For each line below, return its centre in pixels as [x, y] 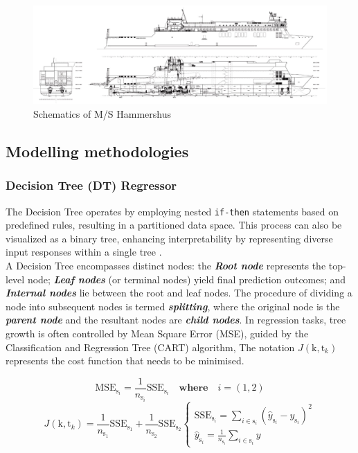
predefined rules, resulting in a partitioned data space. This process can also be [174, 225]
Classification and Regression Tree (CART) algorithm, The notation [150, 347]
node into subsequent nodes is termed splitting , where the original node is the [173, 306]
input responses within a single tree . [84, 252]
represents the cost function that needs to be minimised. [125, 361]
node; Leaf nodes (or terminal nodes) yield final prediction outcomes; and [187, 279]
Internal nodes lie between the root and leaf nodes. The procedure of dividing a [179, 293]
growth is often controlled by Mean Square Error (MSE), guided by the [157, 334]
